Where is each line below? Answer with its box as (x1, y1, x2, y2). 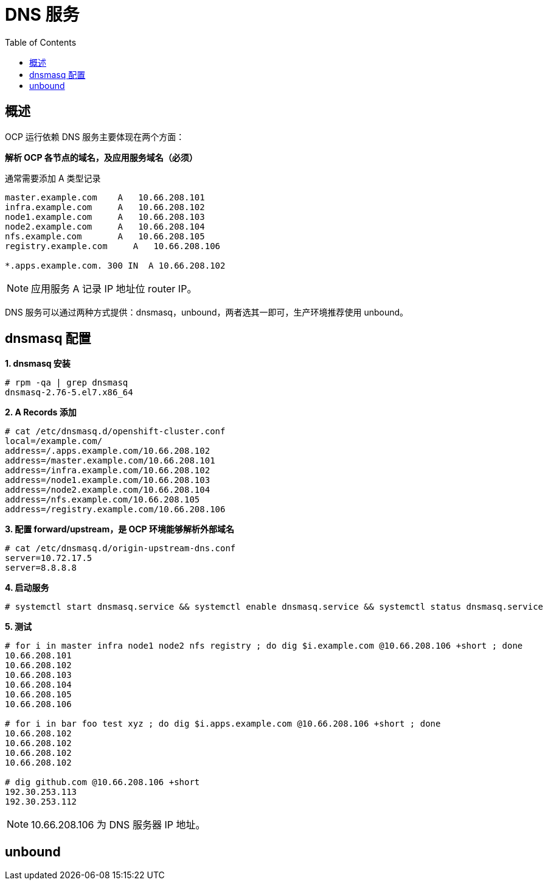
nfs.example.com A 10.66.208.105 (5, 231, 205, 241)
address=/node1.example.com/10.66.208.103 (5, 475, 210, 485)
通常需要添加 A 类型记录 (5, 172, 101, 183)
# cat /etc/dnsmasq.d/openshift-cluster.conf (5, 426, 226, 437)
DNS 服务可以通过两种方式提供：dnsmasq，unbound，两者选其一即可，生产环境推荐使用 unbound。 (5, 306, 409, 317)
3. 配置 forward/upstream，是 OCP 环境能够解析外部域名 (5, 524, 235, 535)
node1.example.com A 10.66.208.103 (5, 211, 205, 222)
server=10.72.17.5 (5, 553, 92, 563)
